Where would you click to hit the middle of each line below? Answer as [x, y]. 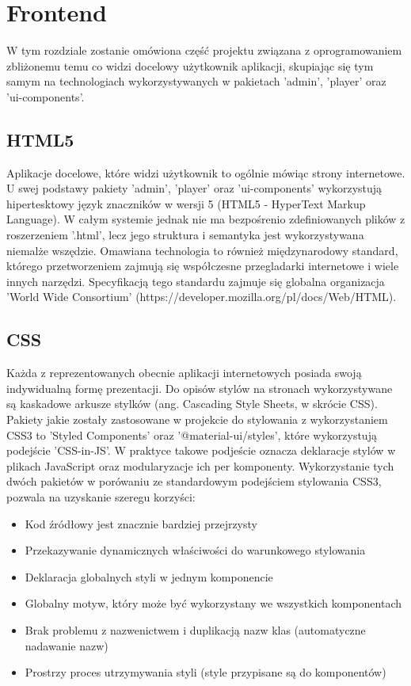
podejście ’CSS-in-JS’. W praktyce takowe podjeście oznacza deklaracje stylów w [201, 450]
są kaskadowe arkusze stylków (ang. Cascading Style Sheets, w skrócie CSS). [192, 404]
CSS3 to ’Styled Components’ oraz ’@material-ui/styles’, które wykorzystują [192, 434]
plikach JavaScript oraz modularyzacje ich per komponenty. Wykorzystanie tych [200, 465]
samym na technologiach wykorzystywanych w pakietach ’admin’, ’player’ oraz [196, 81]
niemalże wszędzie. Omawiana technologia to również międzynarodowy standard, [202, 250]
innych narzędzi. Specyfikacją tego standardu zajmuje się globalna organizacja [196, 281]
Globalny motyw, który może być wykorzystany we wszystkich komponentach [213, 603]
